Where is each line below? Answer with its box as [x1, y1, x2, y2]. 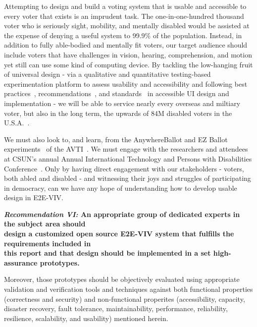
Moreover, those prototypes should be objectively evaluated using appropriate [4, 274, 240, 284]
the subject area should [4, 218, 86, 229]
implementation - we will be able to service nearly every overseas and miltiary [4, 98, 241, 108]
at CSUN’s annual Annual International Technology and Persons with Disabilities [4, 153, 252, 163]
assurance [4, 257, 38, 268]
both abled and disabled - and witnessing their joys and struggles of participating [4, 173, 251, 183]
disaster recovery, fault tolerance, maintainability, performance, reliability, [4, 303, 228, 314]
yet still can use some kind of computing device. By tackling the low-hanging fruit [4, 59, 253, 69]
